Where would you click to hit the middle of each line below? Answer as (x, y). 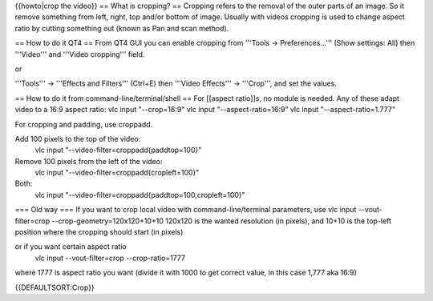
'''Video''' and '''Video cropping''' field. (80, 54)
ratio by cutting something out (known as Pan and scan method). (122, 28)
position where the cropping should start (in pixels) (99, 232)
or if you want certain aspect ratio (71, 247)
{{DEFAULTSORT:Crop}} (55, 287)
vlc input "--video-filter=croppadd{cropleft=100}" (117, 173)
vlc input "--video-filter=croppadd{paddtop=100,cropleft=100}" (140, 195)
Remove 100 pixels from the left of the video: (89, 161)
